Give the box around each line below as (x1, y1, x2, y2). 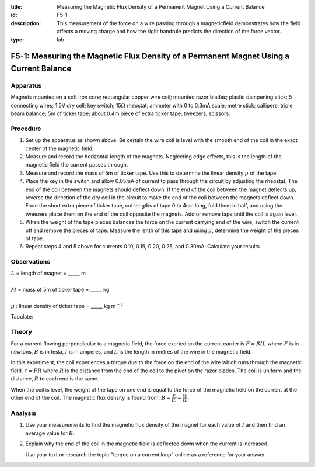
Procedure (10, 124, 41, 133)
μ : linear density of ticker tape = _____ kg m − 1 (10, 302, 124, 310)
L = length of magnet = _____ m (10, 269, 86, 277)
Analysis (10, 409, 37, 417)
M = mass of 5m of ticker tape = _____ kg (10, 286, 110, 293)
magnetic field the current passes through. (25, 161, 128, 168)
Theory (10, 328, 32, 336)
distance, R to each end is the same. (10, 375, 99, 382)
